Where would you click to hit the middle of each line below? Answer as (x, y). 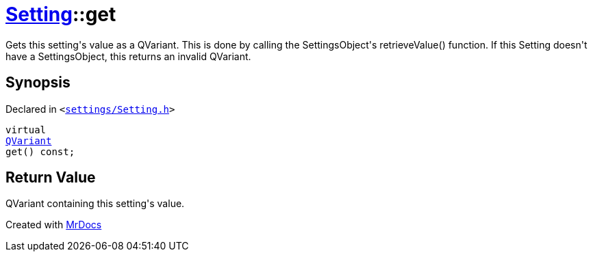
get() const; (40, 151)
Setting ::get (61, 14)
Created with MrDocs (54, 225)
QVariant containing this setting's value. (95, 204)
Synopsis (38, 83)
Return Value (51, 178)
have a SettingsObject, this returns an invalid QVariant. (128, 56)
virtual (26, 130)
